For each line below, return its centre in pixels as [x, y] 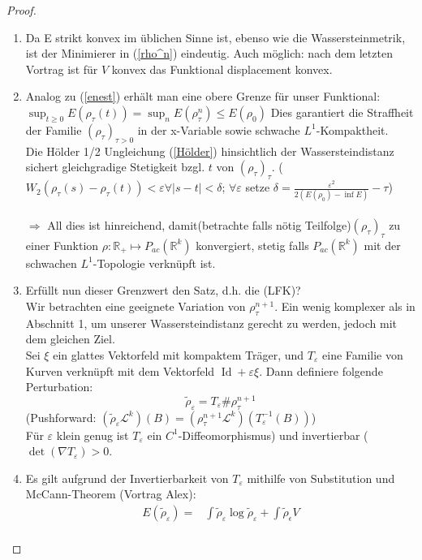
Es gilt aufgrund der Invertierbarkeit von [127, 478]
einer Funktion [62, 245]
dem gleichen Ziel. [70, 339]
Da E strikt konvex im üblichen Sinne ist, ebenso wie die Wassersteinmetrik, [215, 37]
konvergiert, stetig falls [252, 245]
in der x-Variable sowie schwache [219, 129]
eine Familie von [363, 355]
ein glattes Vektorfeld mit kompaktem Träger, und [179, 355]
